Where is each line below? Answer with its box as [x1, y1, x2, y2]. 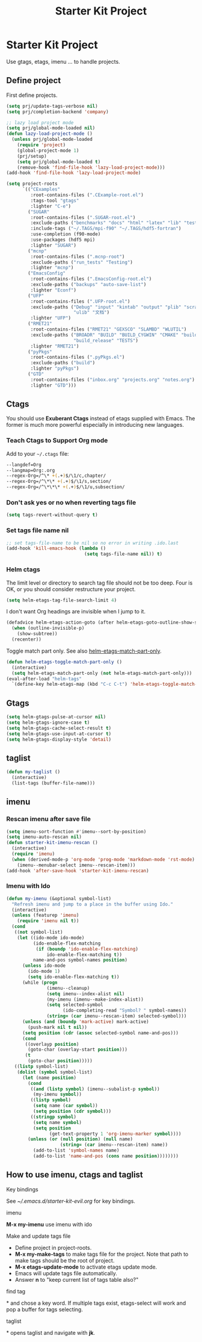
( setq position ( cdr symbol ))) [32, 1108, 112, 1114]
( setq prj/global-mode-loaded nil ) [6, 125, 96, 131]
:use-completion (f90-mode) [30, 231, 101, 237]
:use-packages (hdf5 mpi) [30, 237, 96, 243]
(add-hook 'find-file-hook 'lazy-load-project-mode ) [6, 170, 141, 176]
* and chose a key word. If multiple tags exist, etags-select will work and [6, 1299, 186, 1306]
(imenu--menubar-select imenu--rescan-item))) [17, 862, 136, 868]
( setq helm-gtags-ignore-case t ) [6, 719, 90, 725]
